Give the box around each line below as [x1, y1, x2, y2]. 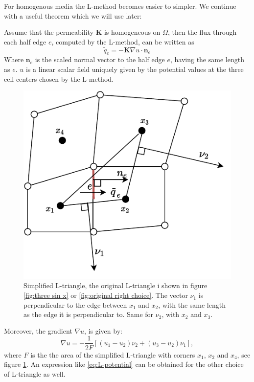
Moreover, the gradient [4, 325, 72, 336]
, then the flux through [167, 27, 237, 37]
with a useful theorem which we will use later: [4, 10, 142, 21]
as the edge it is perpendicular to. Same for [23, 309, 154, 319]
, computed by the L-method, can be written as [51, 36, 194, 46]
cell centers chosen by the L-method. [4, 73, 114, 84]
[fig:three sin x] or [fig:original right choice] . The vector [23, 290, 188, 300]
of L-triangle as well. [4, 368, 66, 379]
